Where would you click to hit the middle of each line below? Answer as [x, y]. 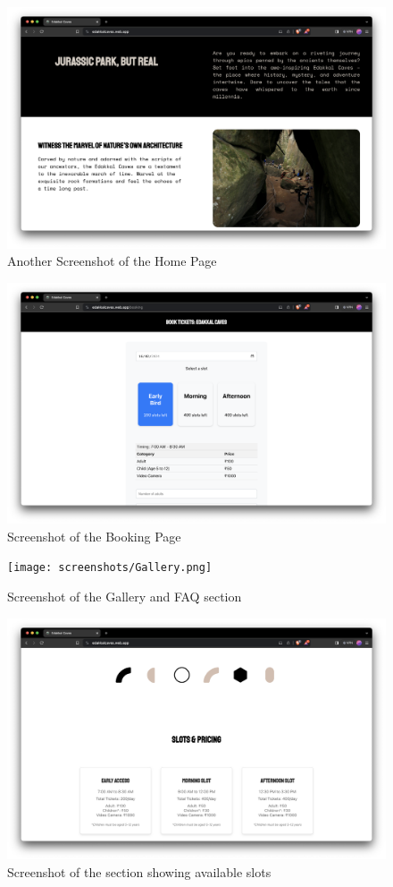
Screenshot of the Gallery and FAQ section [125, 597]
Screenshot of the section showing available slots [139, 871]
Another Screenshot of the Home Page [112, 261]
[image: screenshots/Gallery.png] [110, 568]
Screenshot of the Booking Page [94, 536]
